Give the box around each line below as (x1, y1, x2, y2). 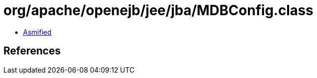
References (3, 45, 61, 57)
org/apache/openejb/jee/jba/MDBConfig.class (3, 2, 314, 19)
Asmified (23, 27, 52, 36)
